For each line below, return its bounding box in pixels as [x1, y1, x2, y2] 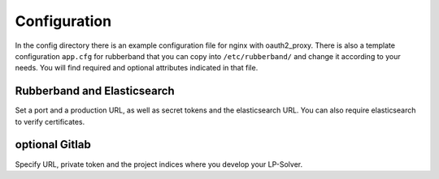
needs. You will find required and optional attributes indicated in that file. [15, 63, 259, 73]
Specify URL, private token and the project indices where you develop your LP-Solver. [15, 159, 303, 169]
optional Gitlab [15, 138, 91, 151]
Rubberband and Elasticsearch [15, 84, 175, 98]
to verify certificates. [15, 117, 85, 126]
